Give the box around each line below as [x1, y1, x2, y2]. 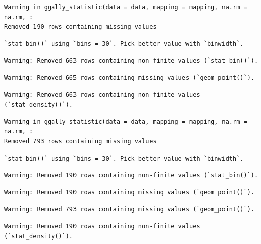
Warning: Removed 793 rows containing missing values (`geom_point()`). [4, 206, 254, 213]
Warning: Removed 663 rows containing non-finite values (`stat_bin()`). [4, 57, 258, 65]
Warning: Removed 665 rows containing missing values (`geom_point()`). [4, 74, 254, 81]
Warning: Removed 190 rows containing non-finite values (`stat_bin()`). [4, 172, 258, 179]
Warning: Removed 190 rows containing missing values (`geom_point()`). [4, 188, 254, 196]
